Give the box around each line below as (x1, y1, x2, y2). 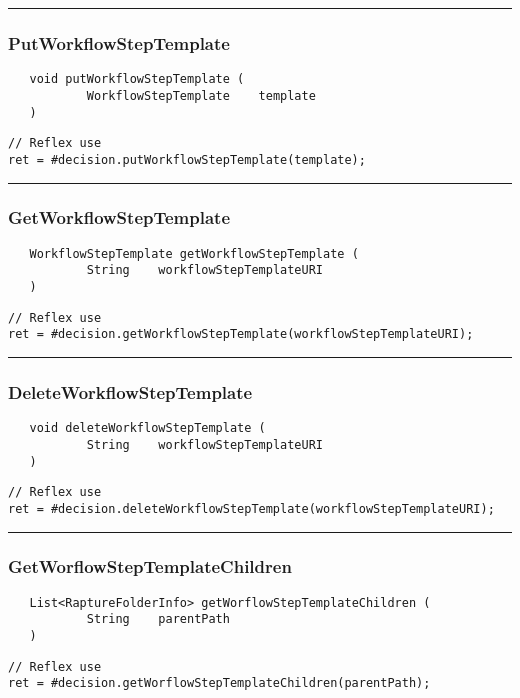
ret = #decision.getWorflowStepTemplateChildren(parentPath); (8, 676, 431, 691)
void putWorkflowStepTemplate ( (29, 72, 245, 87)
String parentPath (86, 612, 230, 627)
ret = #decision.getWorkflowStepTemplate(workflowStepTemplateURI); (8, 327, 474, 342)
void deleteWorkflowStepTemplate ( (29, 421, 266, 436)
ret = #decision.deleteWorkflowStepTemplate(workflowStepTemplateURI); (8, 501, 495, 516)
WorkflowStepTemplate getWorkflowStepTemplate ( (29, 246, 359, 261)
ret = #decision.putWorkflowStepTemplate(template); (8, 152, 366, 167)
